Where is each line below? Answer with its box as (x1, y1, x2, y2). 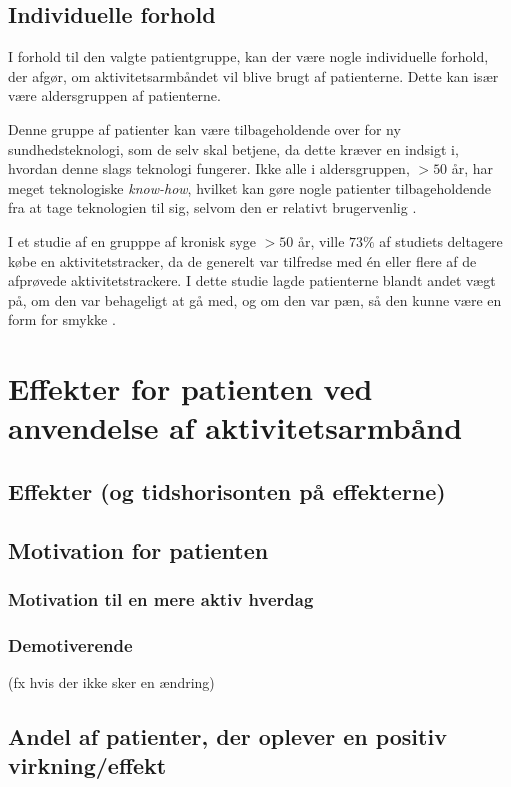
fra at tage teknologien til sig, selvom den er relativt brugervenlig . (8, 197, 417, 218)
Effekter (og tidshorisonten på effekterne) (8, 475, 446, 506)
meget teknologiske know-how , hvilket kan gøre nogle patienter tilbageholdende (8, 177, 492, 198)
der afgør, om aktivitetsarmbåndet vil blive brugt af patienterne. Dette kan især (8, 65, 499, 86)
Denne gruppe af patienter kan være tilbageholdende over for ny (8, 118, 401, 139)
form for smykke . (8, 309, 116, 330)
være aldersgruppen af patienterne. (8, 85, 221, 106)
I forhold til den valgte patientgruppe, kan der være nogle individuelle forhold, (8, 46, 489, 67)
